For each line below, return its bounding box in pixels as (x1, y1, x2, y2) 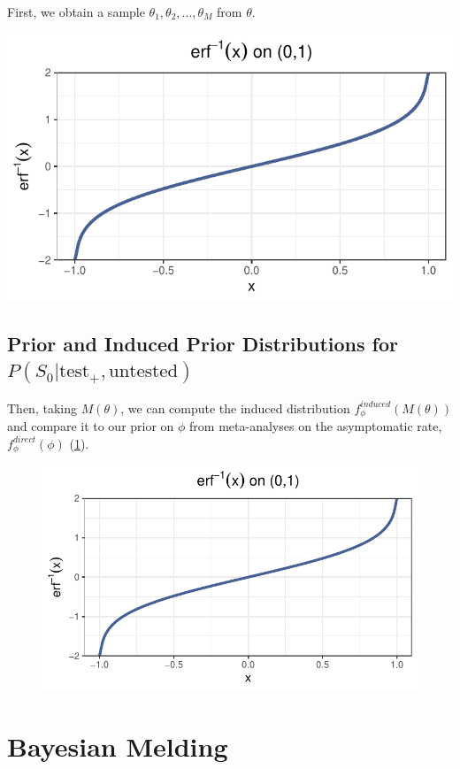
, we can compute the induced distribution (120, 398, 350, 417)
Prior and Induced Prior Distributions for (7, 329, 398, 357)
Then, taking (7, 398, 77, 417)
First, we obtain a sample (7, 3, 145, 20)
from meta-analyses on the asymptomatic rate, (189, 416, 442, 434)
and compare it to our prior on (7, 416, 174, 434)
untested (108, 362, 179, 381)
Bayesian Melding (7, 728, 228, 765)
